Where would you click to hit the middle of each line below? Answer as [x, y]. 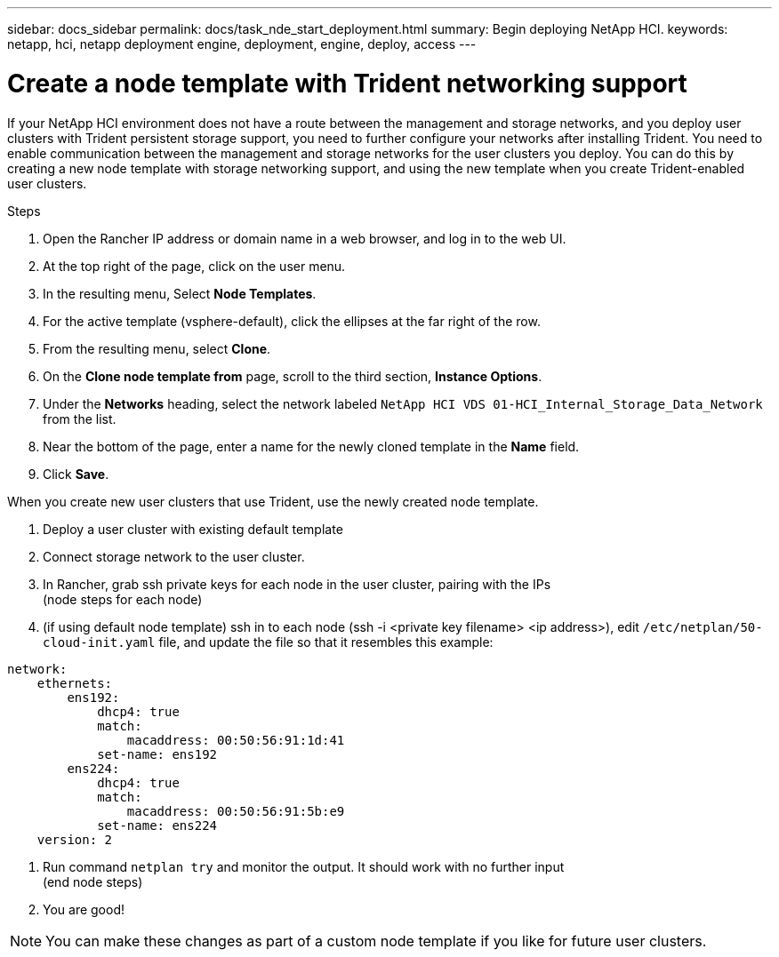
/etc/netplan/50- [703, 627]
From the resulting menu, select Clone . [157, 348]
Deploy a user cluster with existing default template [193, 529]
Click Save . [76, 474]
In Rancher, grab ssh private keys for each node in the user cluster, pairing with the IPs [297, 584]
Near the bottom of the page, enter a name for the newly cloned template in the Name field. [311, 446]
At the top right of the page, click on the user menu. [194, 266]
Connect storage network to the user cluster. [174, 556]
